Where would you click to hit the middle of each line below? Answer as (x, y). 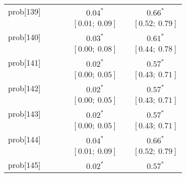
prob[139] (24, 11)
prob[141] (24, 62)
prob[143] (24, 114)
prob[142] (24, 88)
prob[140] (24, 37)
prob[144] (24, 139)
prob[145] (24, 165)
